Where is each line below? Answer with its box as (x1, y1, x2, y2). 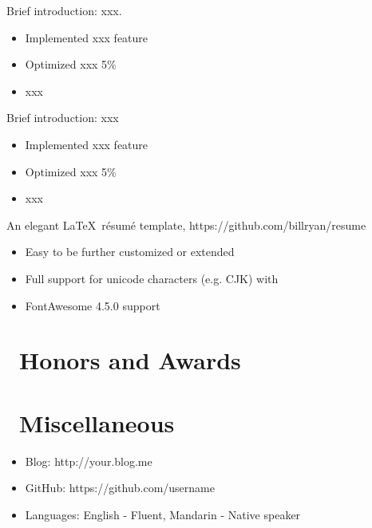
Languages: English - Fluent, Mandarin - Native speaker (25, 506, 301, 522)
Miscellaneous (19, 406, 175, 439)
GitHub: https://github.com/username (25, 479, 215, 496)
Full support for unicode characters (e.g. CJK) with (25, 270, 279, 286)
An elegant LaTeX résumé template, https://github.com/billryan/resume (6, 216, 366, 233)
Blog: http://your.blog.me (25, 452, 152, 469)
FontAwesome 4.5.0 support (25, 297, 160, 313)
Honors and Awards (19, 344, 241, 376)
